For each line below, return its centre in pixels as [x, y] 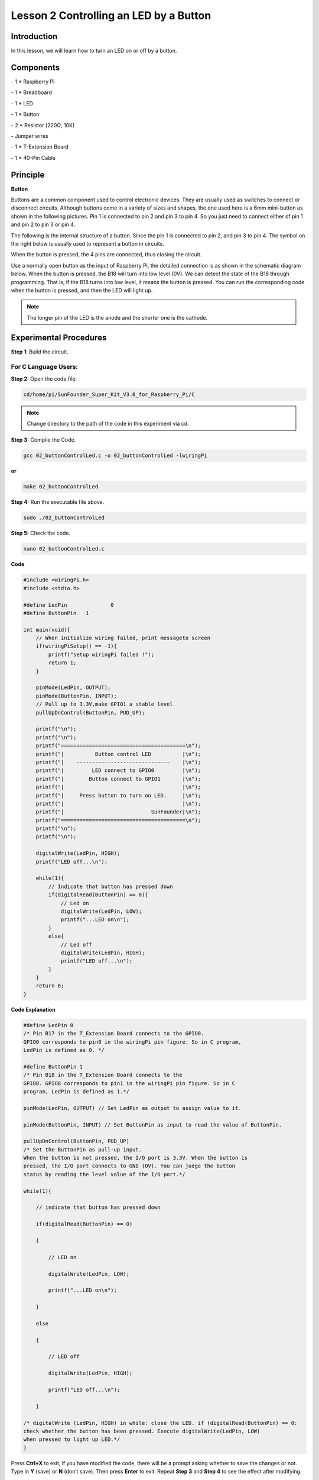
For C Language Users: [44, 367]
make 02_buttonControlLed [61, 487]
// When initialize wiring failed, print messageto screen [123, 638]
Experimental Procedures [59, 337]
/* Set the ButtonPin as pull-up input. [82, 1149]
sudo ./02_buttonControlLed [64, 518]
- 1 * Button [25, 114]
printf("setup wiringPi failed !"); [101, 654]
